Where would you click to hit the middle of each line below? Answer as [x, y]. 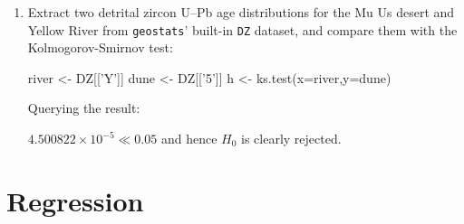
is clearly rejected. [291, 139]
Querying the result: [84, 108]
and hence [189, 139]
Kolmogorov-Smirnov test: [100, 47]
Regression [75, 200]
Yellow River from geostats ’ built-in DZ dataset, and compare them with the [242, 29]
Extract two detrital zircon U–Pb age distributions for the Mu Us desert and [241, 12]
